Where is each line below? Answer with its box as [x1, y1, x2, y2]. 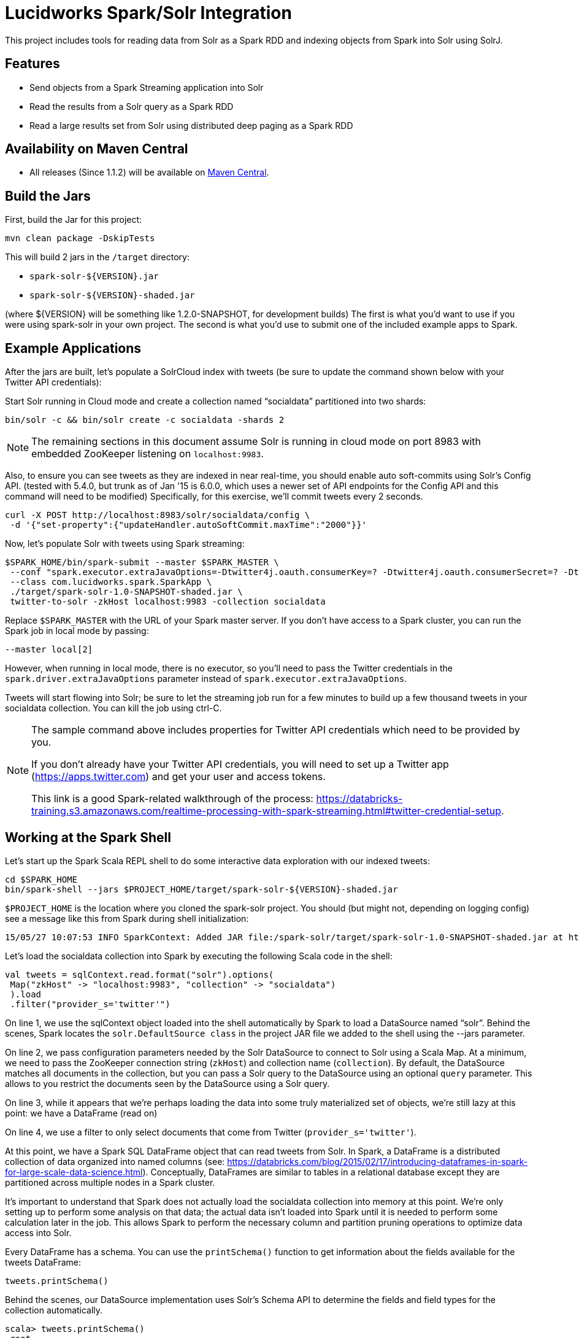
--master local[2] [5, 644, 93, 655]
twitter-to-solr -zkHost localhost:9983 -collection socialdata [10, 597, 326, 607]
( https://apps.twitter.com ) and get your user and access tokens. [31, 770, 326, 783]
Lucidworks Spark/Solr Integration [5, 2, 292, 23]
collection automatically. [5, 1304, 103, 1315]
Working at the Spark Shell [5, 829, 171, 845]
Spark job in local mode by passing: [5, 625, 149, 636]
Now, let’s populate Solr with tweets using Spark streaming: [5, 538, 245, 549]
